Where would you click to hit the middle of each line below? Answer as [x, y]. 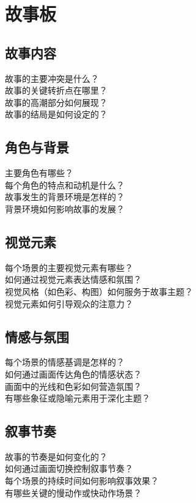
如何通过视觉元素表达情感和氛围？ [73, 279]
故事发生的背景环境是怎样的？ [65, 197]
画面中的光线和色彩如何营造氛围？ [73, 386]
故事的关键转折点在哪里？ [56, 90]
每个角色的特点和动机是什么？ [65, 184]
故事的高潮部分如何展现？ [56, 102]
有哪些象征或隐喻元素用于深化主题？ [78, 398]
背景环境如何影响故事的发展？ [65, 208]
